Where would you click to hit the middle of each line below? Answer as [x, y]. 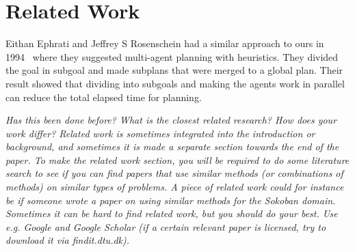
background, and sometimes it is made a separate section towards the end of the [172, 146]
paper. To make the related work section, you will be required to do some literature [177, 159]
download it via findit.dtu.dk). [68, 240]
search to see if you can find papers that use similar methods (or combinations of [174, 173]
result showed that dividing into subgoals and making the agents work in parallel [175, 83]
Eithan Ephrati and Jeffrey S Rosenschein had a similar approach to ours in [165, 43]
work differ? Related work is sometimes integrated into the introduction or [160, 133]
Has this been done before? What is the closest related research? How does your [171, 120]
